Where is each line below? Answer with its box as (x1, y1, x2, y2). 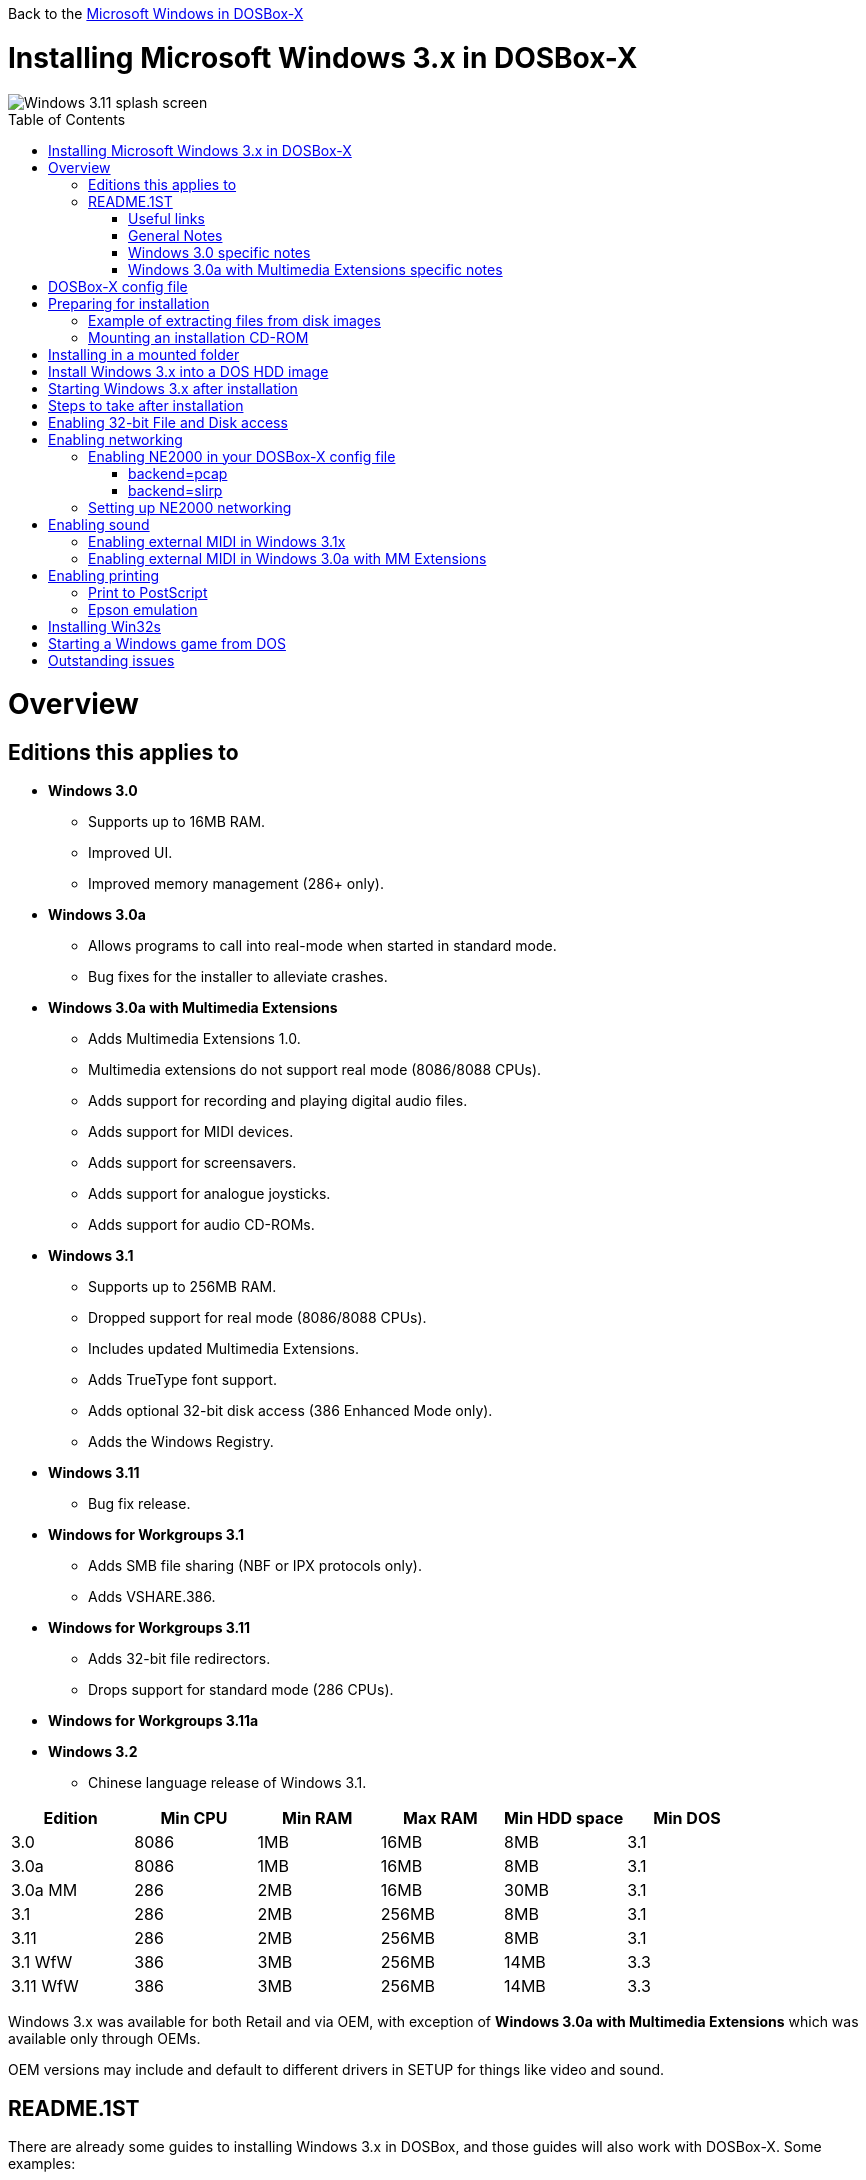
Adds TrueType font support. (88, 1371, 277, 1389)
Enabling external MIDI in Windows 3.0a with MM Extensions (88, 549, 487, 567)
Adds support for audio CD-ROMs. (88, 1216, 315, 1234)
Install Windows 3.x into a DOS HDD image (48, 362, 329, 380)
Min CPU (160, 1808, 228, 1829)
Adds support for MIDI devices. (88, 1123, 294, 1141)
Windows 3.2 (48, 1743, 138, 1761)
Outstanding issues (48, 651, 175, 669)
